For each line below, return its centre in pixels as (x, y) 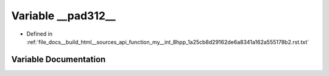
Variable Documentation (58, 59)
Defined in (40, 34)
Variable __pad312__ (63, 16)
